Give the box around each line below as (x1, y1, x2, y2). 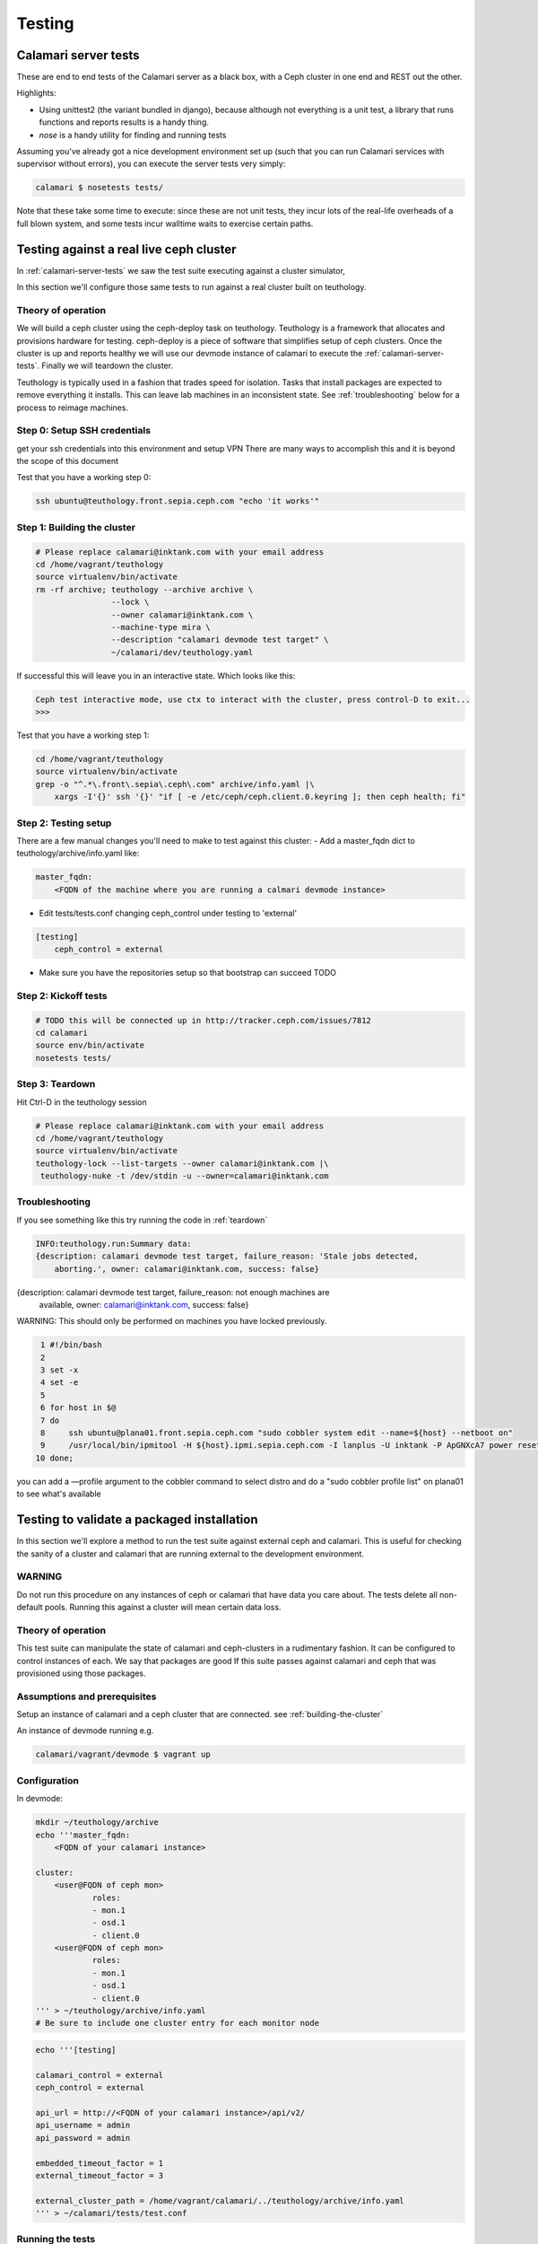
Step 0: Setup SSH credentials (16, 425, 152, 437)
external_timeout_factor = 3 (35, 2170, 164, 2180)
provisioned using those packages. (16, 1668, 146, 1679)
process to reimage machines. (16, 402, 129, 413)
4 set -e (40, 1378, 79, 1388)
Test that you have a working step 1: (16, 730, 150, 741)
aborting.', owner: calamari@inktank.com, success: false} (54, 1264, 320, 1274)
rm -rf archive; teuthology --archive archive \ (35, 584, 254, 594)
